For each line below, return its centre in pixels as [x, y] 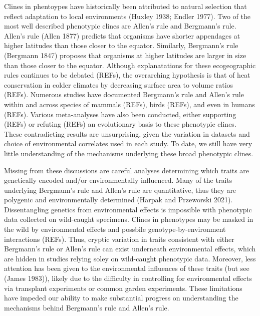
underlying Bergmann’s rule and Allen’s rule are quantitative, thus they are [120, 190]
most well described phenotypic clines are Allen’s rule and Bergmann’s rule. [120, 26]
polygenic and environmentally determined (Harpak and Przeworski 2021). [118, 200]
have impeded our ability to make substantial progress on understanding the [121, 298]
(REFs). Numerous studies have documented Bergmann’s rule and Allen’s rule [124, 94]
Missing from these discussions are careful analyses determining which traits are [127, 170]
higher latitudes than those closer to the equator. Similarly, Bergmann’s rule [121, 45]
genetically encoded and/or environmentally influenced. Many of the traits [118, 180]
